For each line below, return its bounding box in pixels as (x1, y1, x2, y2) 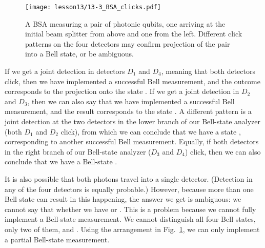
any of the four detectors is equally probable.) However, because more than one (5, 183, 254, 194)
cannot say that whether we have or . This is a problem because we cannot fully (5, 203, 256, 214)
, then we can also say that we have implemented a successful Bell (27, 96, 235, 106)
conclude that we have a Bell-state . (5, 156, 117, 167)
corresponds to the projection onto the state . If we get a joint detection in (5, 86, 239, 97)
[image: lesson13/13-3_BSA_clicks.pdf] (25, 4, 161, 11)
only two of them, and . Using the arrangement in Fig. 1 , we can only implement (5, 223, 260, 234)
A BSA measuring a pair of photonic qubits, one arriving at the (25, 18, 226, 29)
